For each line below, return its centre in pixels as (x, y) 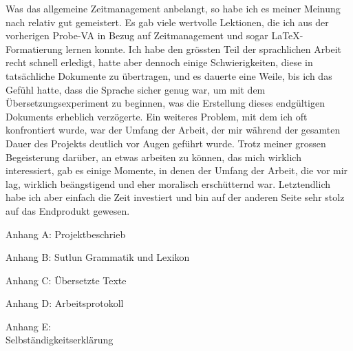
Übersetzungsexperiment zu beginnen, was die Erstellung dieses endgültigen (165, 103)
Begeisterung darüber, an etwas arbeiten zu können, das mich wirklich (153, 157)
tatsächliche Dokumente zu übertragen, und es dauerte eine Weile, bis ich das (169, 75)
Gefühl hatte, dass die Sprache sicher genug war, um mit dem (136, 89)
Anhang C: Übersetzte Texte (66, 280)
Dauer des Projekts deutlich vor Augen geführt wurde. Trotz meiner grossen (166, 143)
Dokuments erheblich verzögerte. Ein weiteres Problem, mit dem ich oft (157, 116)
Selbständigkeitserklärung (60, 340)
